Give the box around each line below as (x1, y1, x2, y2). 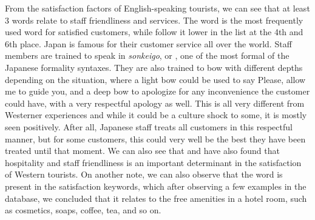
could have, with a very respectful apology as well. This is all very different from (5, 96, 305, 109)
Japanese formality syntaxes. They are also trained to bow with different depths (5, 61, 303, 73)
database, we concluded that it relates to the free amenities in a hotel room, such (5, 192, 307, 204)
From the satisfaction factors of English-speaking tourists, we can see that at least (5, 2, 310, 14)
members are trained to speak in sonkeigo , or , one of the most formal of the (5, 49, 290, 62)
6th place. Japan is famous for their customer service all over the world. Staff (5, 37, 292, 50)
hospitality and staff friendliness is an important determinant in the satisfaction (5, 156, 302, 168)
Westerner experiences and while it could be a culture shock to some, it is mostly (5, 108, 307, 121)
